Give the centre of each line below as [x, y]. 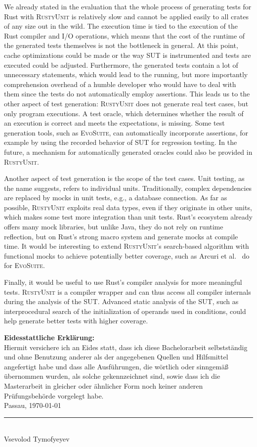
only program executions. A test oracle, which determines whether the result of [124, 113]
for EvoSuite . [24, 265]
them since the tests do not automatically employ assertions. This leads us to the [127, 94]
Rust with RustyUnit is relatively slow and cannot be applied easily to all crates [126, 16]
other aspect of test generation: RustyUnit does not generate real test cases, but [126, 103]
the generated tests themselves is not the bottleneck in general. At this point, [121, 45]
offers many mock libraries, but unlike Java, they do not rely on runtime [114, 227]
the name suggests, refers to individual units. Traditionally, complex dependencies [128, 188]
